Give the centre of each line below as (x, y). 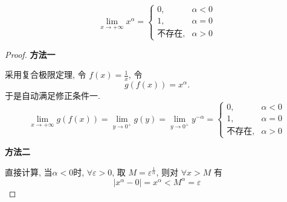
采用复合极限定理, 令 (46, 74)
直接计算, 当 (29, 172)
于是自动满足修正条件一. (53, 96)
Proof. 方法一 (30, 54)
